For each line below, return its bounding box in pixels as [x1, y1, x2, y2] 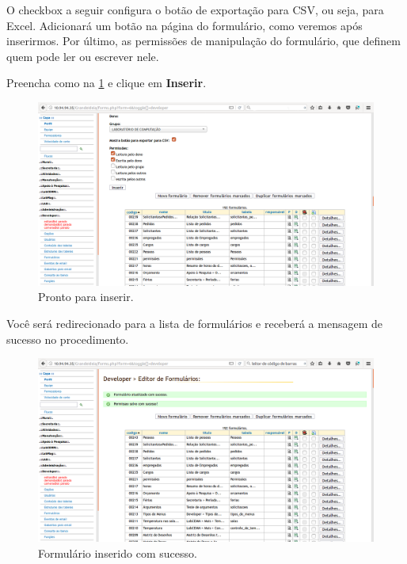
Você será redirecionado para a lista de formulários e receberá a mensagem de [6, 315, 383, 332]
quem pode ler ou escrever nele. [6, 48, 159, 64]
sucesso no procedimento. [6, 330, 129, 347]
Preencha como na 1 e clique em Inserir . [6, 74, 207, 91]
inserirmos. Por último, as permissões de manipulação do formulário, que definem [6, 32, 401, 49]
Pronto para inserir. [38, 288, 134, 305]
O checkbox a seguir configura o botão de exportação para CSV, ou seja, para [6, 2, 384, 17]
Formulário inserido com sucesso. [38, 544, 197, 561]
